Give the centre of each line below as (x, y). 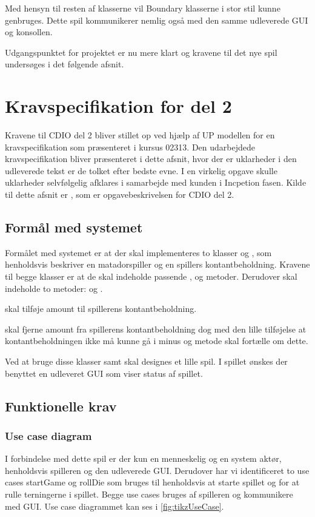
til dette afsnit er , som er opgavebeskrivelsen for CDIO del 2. (120, 194)
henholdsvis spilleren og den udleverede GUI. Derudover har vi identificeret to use (157, 470)
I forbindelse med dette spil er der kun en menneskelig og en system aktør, (143, 458)
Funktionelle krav (61, 406)
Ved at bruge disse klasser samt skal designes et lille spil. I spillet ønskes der (146, 361)
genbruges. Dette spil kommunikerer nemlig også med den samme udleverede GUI (157, 20)
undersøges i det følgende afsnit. (65, 64)
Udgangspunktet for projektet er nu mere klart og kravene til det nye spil (141, 52)
